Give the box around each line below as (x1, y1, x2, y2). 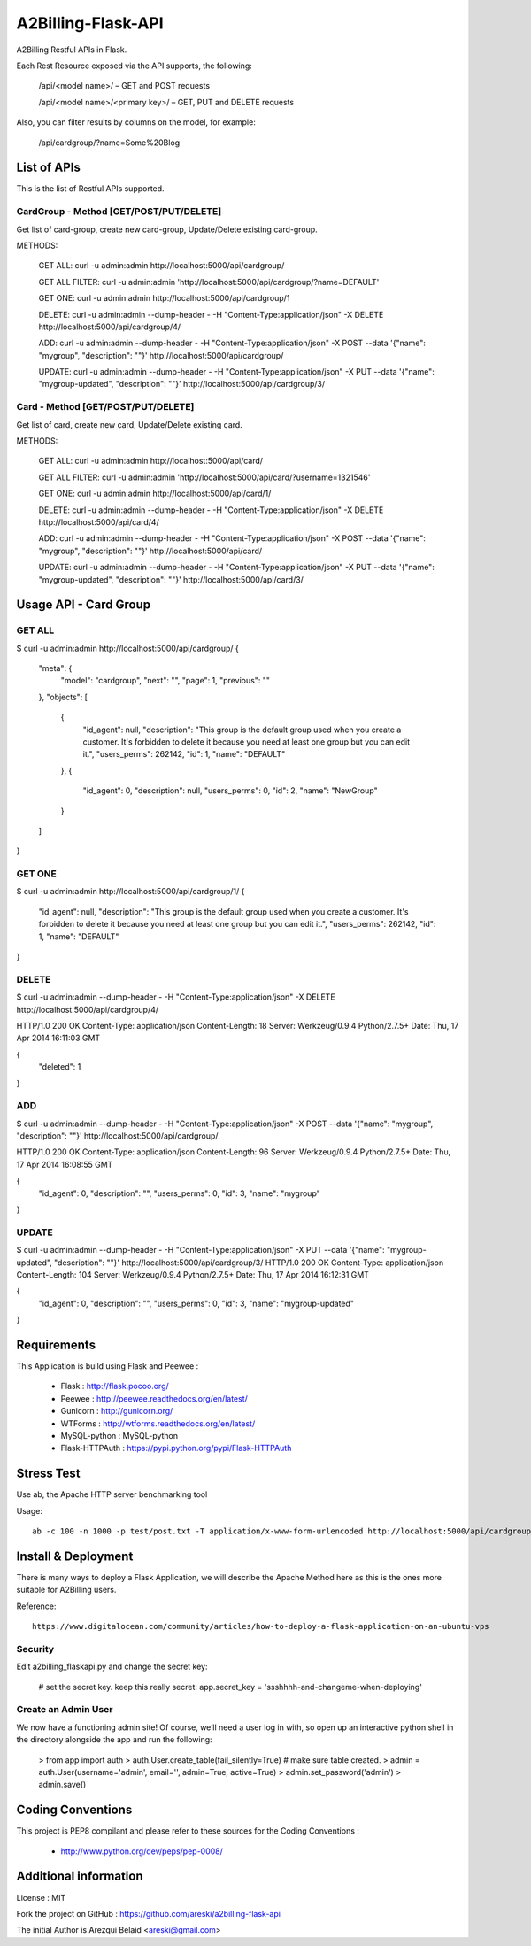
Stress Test (16, 1466, 81, 1481)
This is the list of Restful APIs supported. (16, 183, 165, 194)
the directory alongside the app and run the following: (16, 1734, 212, 1745)
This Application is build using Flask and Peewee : (16, 1361, 199, 1371)
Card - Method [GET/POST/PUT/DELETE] (16, 401, 195, 413)
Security (16, 1642, 55, 1655)
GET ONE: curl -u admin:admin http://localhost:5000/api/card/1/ (38, 488, 272, 499)
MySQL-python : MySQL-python (60, 1430, 179, 1440)
